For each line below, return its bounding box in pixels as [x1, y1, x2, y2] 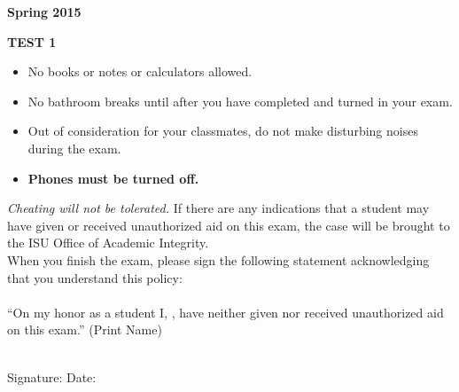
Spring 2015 [7, 3, 82, 20]
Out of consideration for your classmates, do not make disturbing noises [27, 122, 418, 140]
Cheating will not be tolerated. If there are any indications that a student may [7, 199, 430, 217]
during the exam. [27, 138, 121, 157]
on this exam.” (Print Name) [7, 320, 162, 339]
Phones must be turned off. [27, 169, 199, 187]
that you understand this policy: [7, 268, 183, 286]
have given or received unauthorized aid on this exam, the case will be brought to [7, 216, 450, 234]
